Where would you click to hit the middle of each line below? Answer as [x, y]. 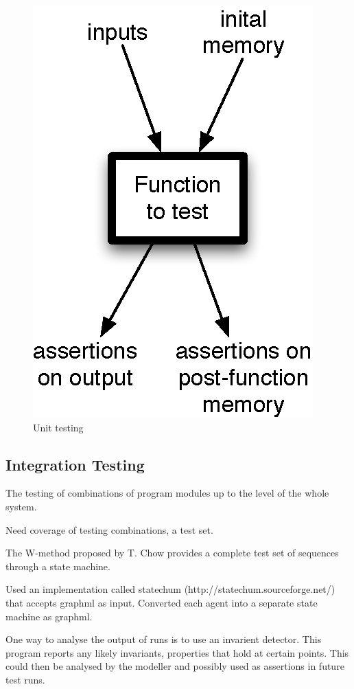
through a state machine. [58, 566]
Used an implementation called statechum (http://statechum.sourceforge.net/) [170, 589]
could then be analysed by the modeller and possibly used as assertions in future [175, 666]
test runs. [25, 679]
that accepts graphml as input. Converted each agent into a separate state [162, 602]
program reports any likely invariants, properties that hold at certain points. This [177, 652]
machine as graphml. [49, 616]
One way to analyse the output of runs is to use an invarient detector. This [164, 639]
